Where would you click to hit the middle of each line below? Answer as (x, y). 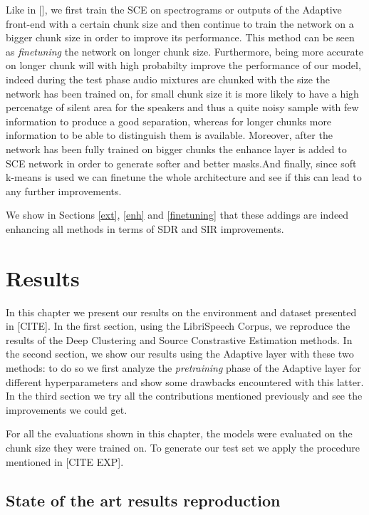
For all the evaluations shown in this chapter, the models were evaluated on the (179, 433)
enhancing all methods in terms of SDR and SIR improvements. (145, 228)
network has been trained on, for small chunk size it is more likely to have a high (182, 93)
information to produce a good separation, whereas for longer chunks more (169, 121)
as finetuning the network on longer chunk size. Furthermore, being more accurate (185, 51)
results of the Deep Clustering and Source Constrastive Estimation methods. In (179, 339)
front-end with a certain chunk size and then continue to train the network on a (180, 23)
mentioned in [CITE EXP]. (65, 461)
